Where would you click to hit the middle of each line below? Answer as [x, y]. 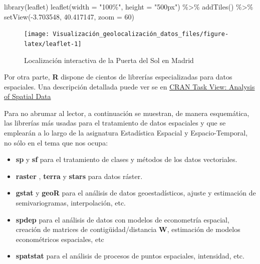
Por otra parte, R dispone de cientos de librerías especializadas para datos [118, 77]
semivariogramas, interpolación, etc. [71, 203]
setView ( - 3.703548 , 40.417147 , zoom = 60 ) [69, 16]
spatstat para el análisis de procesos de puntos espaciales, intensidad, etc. [130, 256]
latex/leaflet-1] [53, 44]
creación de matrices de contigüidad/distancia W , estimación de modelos [128, 229]
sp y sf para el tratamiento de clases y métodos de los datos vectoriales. [126, 159]
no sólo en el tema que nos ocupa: [56, 142]
